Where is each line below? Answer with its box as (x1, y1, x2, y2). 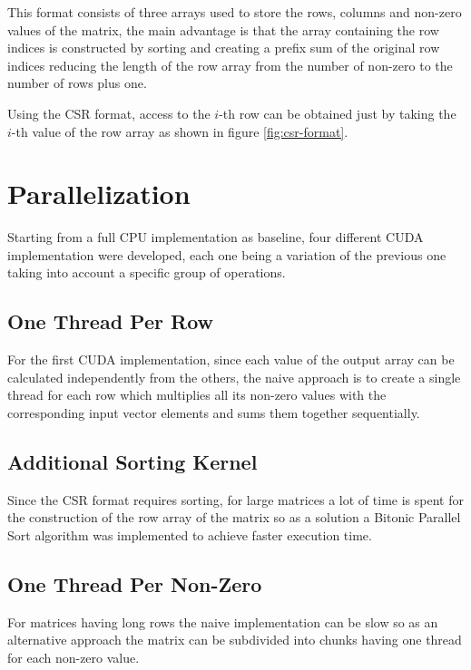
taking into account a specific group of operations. (7, 263, 286, 282)
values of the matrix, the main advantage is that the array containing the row (7, 20, 439, 39)
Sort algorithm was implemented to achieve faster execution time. (7, 526, 372, 545)
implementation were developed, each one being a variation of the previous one (7, 245, 446, 264)
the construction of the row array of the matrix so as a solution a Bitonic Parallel (7, 508, 461, 527)
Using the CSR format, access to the (7, 103, 211, 122)
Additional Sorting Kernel (7, 448, 258, 476)
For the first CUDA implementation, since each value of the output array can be (7, 350, 455, 369)
